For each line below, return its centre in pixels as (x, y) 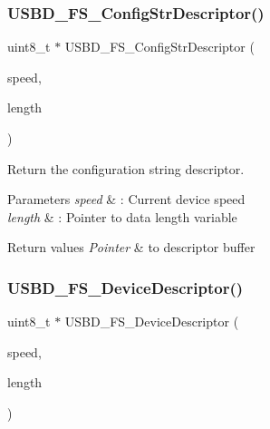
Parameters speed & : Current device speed (126, 199)
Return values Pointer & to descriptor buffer (131, 247)
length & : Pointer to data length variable (122, 216)
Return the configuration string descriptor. (126, 168)
